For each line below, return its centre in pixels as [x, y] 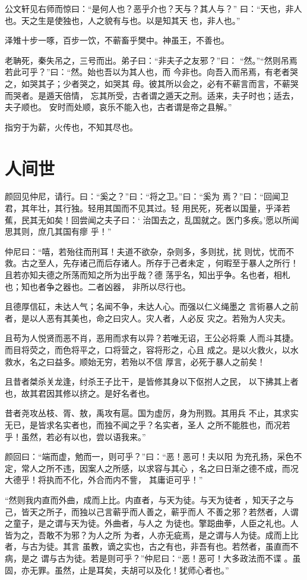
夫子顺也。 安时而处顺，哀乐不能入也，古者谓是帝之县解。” [118, 107]
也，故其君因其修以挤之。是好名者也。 [80, 393]
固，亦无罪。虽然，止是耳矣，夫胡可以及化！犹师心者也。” [117, 570]
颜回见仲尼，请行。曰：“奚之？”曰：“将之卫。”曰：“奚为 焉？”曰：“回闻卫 [147, 196]
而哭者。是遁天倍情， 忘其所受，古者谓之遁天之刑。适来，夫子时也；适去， [152, 95]
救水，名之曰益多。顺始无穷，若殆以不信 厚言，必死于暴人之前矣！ [135, 361]
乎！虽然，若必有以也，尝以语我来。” [75, 436]
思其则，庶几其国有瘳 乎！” [58, 231]
